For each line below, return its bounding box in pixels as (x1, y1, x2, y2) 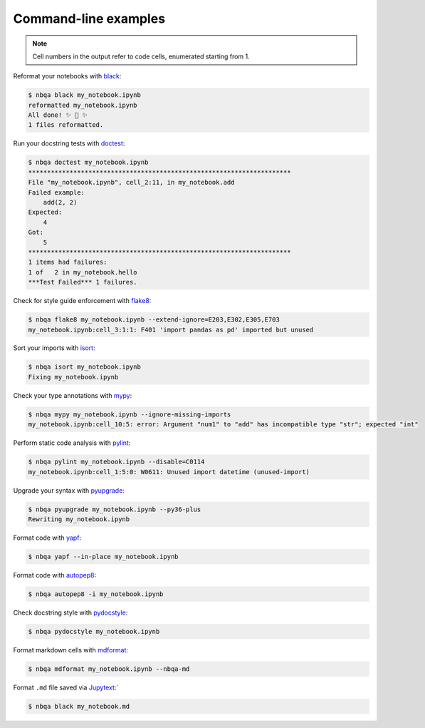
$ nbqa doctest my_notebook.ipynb (28, 158, 149, 167)
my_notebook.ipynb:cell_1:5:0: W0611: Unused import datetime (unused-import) (28, 468, 310, 476)
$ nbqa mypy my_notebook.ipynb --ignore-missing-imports (28, 410, 231, 419)
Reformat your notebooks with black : (13, 72, 122, 81)
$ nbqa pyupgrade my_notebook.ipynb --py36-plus (28, 505, 201, 513)
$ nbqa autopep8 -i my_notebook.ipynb (28, 590, 164, 598)
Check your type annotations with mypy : (13, 391, 132, 399)
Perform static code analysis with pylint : (13, 439, 131, 447)
